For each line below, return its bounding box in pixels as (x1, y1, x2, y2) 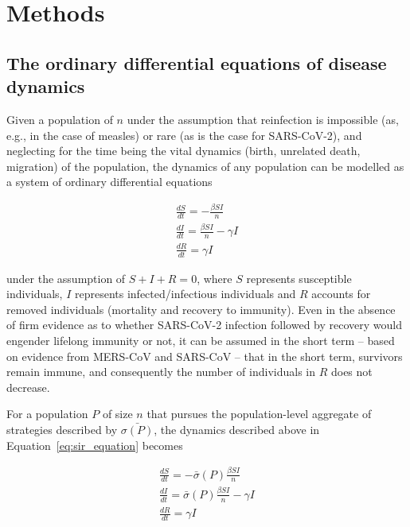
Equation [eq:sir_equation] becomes (6, 436, 183, 453)
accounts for (311, 285, 371, 302)
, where (197, 269, 232, 286)
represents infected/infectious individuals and (75, 285, 296, 302)
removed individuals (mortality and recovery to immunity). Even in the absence (6, 300, 396, 317)
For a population (6, 405, 88, 422)
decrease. (6, 378, 50, 395)
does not (330, 363, 373, 380)
